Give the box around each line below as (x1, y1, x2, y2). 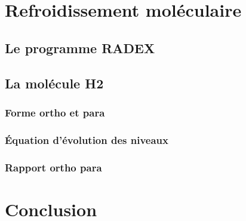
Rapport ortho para (5, 159, 102, 174)
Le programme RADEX (5, 38, 155, 57)
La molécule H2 (5, 73, 104, 92)
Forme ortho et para (5, 105, 105, 119)
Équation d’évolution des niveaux (5, 132, 168, 147)
